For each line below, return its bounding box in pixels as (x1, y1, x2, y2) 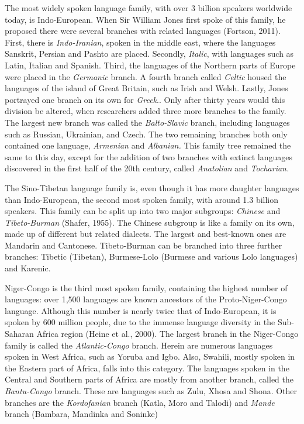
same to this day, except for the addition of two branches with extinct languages (5, 150, 292, 163)
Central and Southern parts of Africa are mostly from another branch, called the (5, 373, 294, 385)
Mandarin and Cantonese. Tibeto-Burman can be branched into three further (5, 239, 282, 251)
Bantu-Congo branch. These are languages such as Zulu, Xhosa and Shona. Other (5, 385, 298, 397)
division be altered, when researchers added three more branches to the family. (5, 105, 286, 117)
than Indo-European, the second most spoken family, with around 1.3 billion (5, 193, 279, 205)
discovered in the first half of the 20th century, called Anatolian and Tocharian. (5, 162, 289, 174)
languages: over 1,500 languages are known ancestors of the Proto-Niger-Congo (5, 293, 287, 305)
